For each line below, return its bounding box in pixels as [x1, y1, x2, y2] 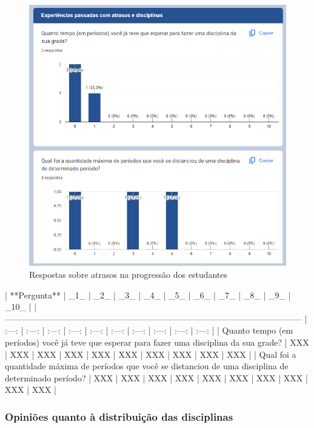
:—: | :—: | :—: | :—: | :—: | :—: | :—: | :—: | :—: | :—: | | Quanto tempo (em [5, 324, 293, 337]
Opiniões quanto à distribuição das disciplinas [5, 409, 233, 424]
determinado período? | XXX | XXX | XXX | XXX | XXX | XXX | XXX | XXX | [5, 371, 308, 384]
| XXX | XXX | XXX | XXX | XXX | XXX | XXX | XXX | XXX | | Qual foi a [5, 347, 296, 360]
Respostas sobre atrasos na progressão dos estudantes [29, 268, 228, 281]
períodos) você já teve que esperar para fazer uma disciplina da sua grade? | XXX [5, 336, 309, 349]
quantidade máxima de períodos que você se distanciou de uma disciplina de [5, 360, 289, 372]
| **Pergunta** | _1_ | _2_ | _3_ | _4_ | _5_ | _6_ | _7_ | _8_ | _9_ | [5, 288, 291, 301]
